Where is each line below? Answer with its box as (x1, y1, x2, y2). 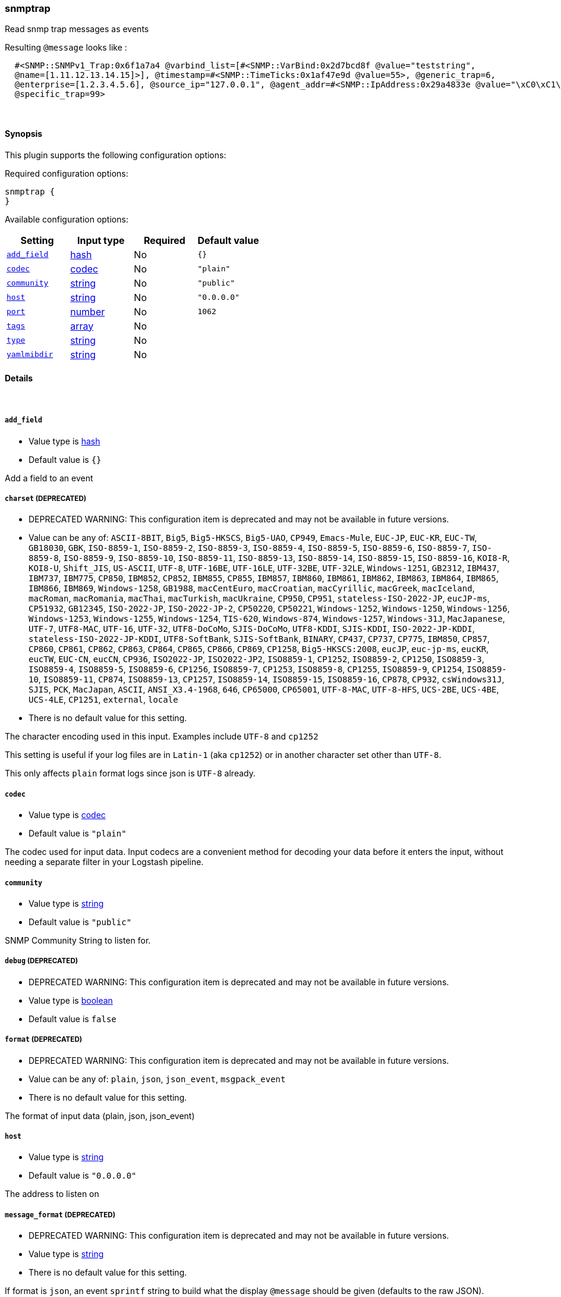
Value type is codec (29, 810, 106, 820)
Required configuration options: (5, 168, 128, 178)
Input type (77, 234, 125, 246)
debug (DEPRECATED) (5, 957, 78, 966)
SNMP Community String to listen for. (5, 935, 151, 945)
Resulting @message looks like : (5, 42, 127, 53)
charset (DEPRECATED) (5, 494, 87, 503)
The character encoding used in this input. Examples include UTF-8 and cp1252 (5, 731, 319, 742)
